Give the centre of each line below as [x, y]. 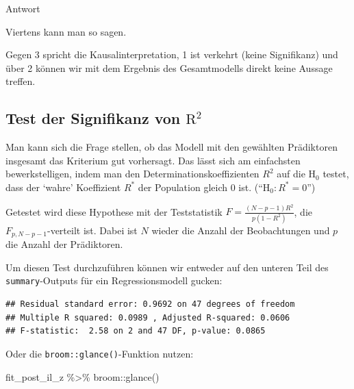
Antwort [23, 8]
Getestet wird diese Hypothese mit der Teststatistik [114, 211]
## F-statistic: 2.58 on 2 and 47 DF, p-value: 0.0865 [136, 331]
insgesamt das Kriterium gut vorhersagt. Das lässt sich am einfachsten [153, 160]
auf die [291, 174]
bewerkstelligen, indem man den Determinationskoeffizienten [132, 174]
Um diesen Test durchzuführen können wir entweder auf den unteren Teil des [167, 267]
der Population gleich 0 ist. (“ [200, 187]
